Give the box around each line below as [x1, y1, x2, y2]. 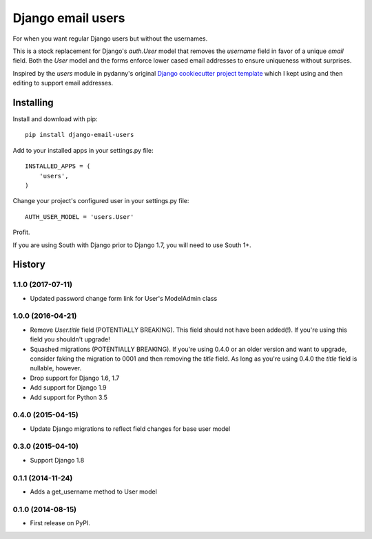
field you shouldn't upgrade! [30, 335, 110, 344]
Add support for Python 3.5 [30, 393, 108, 401]
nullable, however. [30, 364, 82, 372]
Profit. [12, 228, 30, 237]
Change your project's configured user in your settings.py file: [12, 197, 189, 205]
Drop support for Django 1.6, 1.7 [30, 374, 120, 382]
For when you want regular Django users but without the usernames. [12, 34, 208, 43]
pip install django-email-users [25, 131, 134, 139]
